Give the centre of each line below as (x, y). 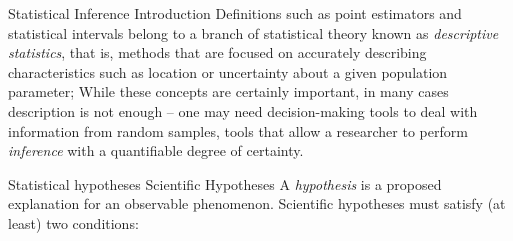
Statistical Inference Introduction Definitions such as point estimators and (235, 13)
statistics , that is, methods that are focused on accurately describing (217, 52)
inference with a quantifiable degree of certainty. (156, 150)
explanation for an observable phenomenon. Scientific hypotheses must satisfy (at (257, 203)
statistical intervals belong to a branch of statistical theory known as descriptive (253, 32)
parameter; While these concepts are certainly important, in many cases (228, 91)
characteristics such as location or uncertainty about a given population (228, 71)
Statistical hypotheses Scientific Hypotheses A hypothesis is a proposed (225, 183)
